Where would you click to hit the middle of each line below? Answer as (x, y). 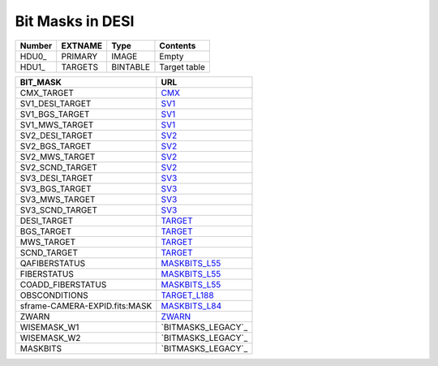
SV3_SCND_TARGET (58, 209)
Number (36, 45)
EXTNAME (82, 45)
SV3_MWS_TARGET (58, 199)
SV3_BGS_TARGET (56, 188)
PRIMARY (79, 56)
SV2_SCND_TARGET (58, 167)
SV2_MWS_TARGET (58, 157)
